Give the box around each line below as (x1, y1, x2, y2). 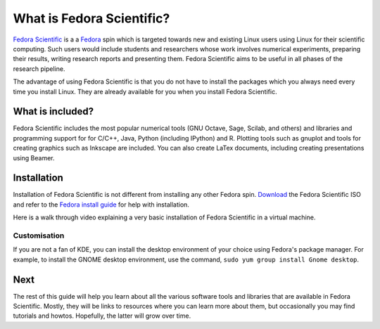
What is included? (13, 105, 94, 117)
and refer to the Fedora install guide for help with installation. (13, 200, 190, 209)
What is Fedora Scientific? (13, 11, 170, 26)
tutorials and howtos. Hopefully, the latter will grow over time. (13, 311, 191, 320)
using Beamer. (13, 153, 56, 162)
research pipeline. (13, 64, 65, 73)
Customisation (13, 231, 65, 240)
